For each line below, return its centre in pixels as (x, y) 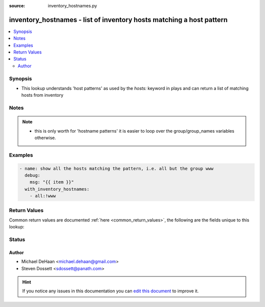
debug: (33, 175)
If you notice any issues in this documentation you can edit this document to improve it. (110, 291)
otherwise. (45, 138)
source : (17, 6)
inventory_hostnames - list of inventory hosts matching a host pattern (118, 20)
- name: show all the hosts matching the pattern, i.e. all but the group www (116, 168)
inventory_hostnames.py (73, 6)
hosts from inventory (42, 95)
